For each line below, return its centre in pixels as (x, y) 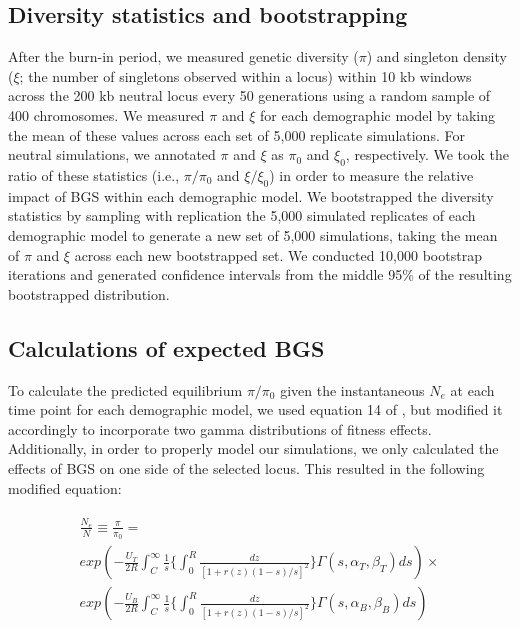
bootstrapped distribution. (89, 293)
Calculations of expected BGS (166, 347)
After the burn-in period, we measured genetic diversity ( (183, 56)
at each (472, 389)
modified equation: (65, 487)
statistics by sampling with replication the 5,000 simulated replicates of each (242, 215)
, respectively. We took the (427, 154)
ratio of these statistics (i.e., (94, 174)
